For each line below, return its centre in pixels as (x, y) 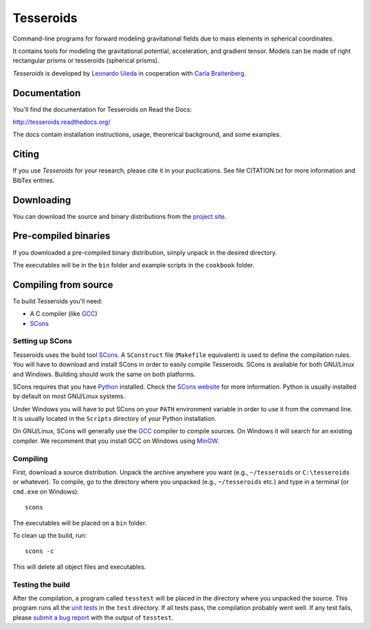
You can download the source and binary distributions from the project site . (120, 216)
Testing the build (41, 585)
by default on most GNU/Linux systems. (69, 396)
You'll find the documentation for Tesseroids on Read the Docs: (102, 109)
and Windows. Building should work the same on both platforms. (104, 374)
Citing (26, 154)
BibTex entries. (34, 180)
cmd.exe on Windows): (46, 491)
